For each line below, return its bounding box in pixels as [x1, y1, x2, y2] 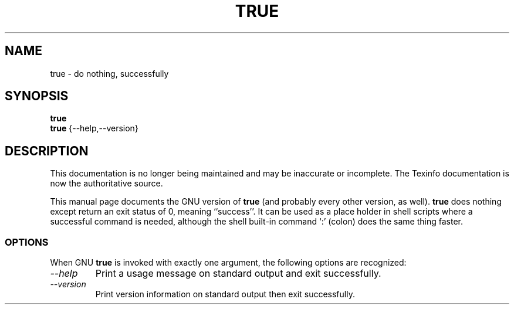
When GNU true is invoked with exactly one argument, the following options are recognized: [50, 257, 407, 268]
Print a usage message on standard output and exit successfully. [95, 267, 381, 280]
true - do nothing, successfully [50, 68, 169, 79]
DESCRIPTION [5, 143, 89, 158]
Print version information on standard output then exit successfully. [95, 289, 355, 300]
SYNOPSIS [5, 89, 69, 104]
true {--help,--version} [50, 123, 138, 134]
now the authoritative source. [50, 178, 163, 189]
